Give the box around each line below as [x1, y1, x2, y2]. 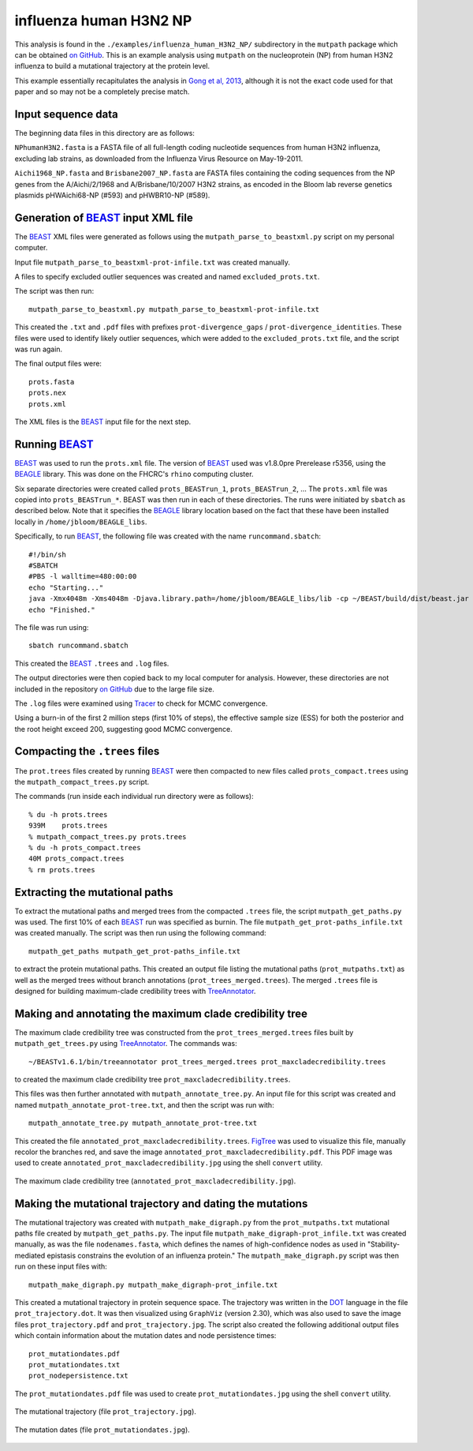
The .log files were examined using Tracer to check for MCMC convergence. [14, 699, 268, 708]
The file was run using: [14, 622, 89, 632]
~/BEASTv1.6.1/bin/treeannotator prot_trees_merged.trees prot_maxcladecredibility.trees [28, 1057, 386, 1066]
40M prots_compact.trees [28, 854, 125, 864]
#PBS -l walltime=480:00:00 [28, 572, 137, 581]
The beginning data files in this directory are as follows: [14, 129, 195, 138]
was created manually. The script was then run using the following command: [14, 928, 267, 938]
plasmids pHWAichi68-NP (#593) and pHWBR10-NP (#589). [14, 190, 210, 200]
